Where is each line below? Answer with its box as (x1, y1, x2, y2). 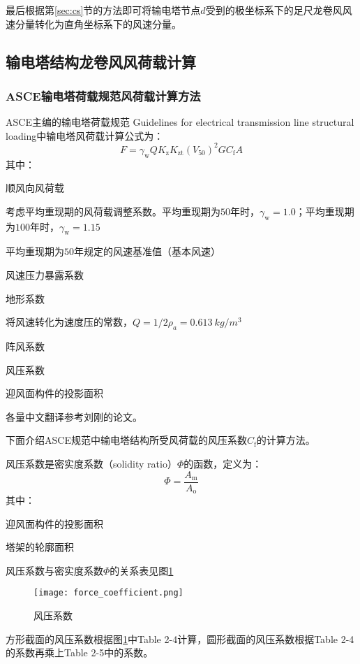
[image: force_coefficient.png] (33, 588, 183, 598)
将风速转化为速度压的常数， (6, 315, 133, 329)
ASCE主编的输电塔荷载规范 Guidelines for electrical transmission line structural (6, 115, 354, 129)
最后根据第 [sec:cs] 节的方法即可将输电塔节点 (6, 3, 201, 17)
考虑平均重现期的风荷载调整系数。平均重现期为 (6, 203, 220, 218)
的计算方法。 (256, 433, 315, 447)
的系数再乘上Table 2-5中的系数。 (6, 645, 153, 660)
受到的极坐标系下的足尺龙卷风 (205, 3, 343, 17)
